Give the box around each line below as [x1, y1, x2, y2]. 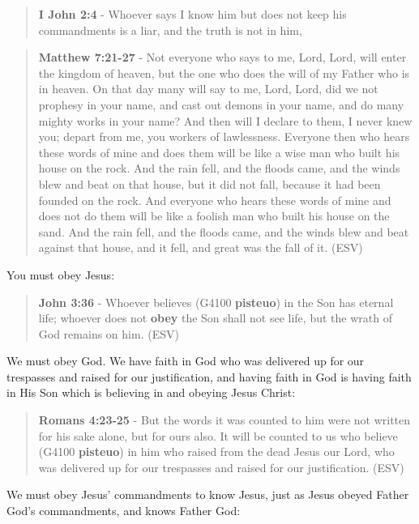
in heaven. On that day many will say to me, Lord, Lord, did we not [38, 80, 378, 97]
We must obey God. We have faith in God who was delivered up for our [6, 352, 365, 369]
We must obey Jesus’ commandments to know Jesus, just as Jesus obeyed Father [6, 486, 409, 503]
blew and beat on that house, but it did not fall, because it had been [38, 175, 381, 192]
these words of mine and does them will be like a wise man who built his [38, 143, 400, 160]
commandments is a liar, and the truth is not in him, [38, 21, 302, 38]
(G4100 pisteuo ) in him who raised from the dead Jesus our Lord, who [38, 443, 395, 460]
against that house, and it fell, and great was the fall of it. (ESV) [38, 239, 363, 256]
